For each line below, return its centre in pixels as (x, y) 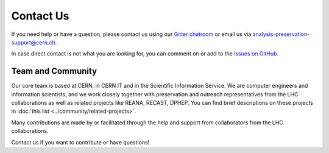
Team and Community (54, 71)
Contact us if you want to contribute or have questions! (80, 142)
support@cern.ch (34, 42)
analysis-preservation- (281, 34)
